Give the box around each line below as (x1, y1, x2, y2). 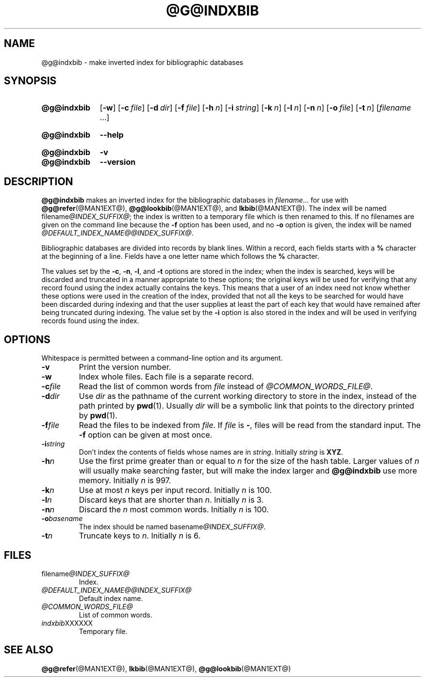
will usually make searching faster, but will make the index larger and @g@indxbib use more (79, 466, 417, 476)
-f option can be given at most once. (79, 430, 212, 440)
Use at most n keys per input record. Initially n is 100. (79, 485, 272, 495)
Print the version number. (79, 362, 171, 372)
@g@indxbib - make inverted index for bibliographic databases (41, 58, 244, 66)
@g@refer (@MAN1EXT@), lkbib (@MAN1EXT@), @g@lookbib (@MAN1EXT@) (41, 664, 291, 673)
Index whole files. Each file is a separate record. (79, 372, 254, 382)
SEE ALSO (4, 644, 53, 656)
